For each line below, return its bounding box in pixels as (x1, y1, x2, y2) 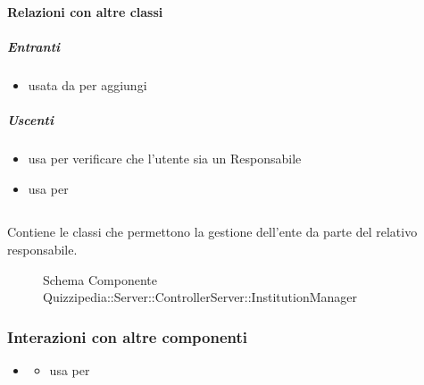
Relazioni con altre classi (7, 2, 163, 21)
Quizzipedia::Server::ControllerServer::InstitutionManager (43, 288, 357, 306)
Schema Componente (43, 270, 157, 289)
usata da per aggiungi (28, 75, 147, 94)
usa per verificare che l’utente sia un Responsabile (28, 148, 302, 167)
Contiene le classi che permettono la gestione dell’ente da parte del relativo (7, 222, 418, 241)
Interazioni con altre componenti (7, 325, 247, 347)
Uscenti (7, 110, 54, 129)
